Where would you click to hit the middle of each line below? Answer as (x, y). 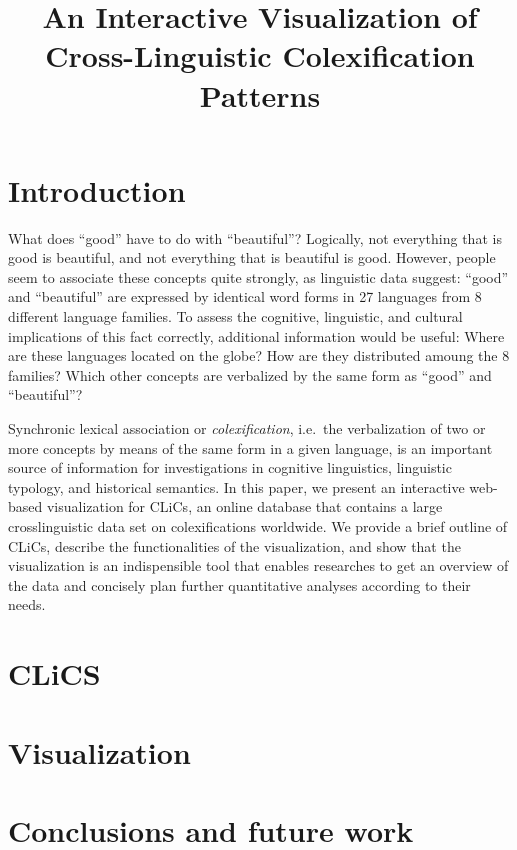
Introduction (97, 189)
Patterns (260, 94)
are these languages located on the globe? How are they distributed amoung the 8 (259, 355)
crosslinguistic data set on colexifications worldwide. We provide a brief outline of (258, 526)
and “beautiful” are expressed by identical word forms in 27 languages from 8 (245, 296)
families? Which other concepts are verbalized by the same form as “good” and (250, 374)
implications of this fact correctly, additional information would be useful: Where (256, 335)
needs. (27, 604)
